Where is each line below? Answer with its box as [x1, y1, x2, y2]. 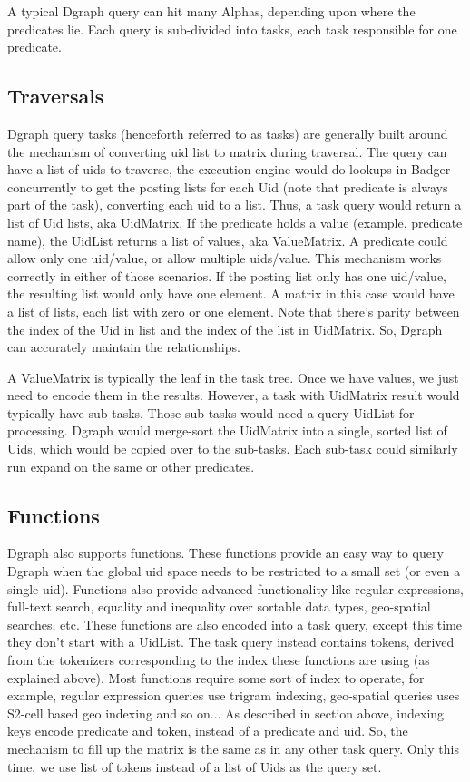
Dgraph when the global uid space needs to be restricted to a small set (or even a [7, 562, 461, 581]
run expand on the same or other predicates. [7, 456, 255, 475]
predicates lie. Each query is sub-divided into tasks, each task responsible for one [7, 19, 457, 38]
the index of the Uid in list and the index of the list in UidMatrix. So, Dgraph [7, 319, 443, 338]
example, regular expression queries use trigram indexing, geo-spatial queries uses [7, 686, 460, 705]
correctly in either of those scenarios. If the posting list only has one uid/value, [7, 266, 447, 285]
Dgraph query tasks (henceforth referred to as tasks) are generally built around [7, 123, 448, 142]
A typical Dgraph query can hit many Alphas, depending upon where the [7, 2, 416, 20]
